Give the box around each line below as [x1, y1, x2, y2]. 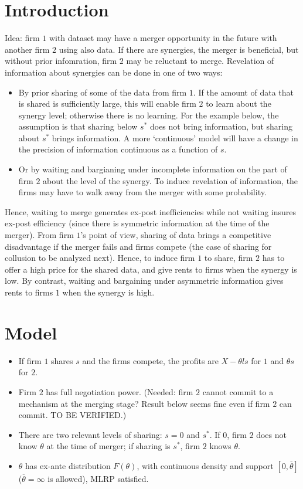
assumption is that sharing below [18, 120, 138, 133]
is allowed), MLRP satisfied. [47, 472, 149, 484]
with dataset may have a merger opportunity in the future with [49, 32, 277, 44]
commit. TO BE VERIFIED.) [18, 409, 127, 421]
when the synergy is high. [62, 286, 155, 298]
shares [51, 354, 73, 366]
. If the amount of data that [193, 86, 294, 98]
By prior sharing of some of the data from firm [18, 86, 187, 98]
